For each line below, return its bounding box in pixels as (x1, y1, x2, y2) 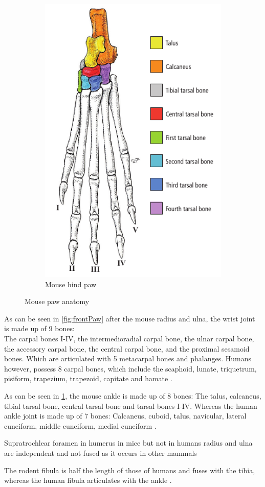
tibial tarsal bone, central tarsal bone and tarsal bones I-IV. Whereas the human (4, 400, 257, 411)
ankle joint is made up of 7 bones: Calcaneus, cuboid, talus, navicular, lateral (4, 410, 247, 421)
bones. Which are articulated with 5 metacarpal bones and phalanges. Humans (4, 353, 252, 364)
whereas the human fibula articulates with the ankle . (4, 475, 172, 485)
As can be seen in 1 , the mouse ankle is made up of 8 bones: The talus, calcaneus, (4, 390, 261, 401)
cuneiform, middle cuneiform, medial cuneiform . (4, 420, 157, 431)
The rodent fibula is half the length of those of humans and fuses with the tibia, (4, 465, 255, 475)
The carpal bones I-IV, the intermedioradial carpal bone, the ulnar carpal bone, (4, 333, 254, 344)
